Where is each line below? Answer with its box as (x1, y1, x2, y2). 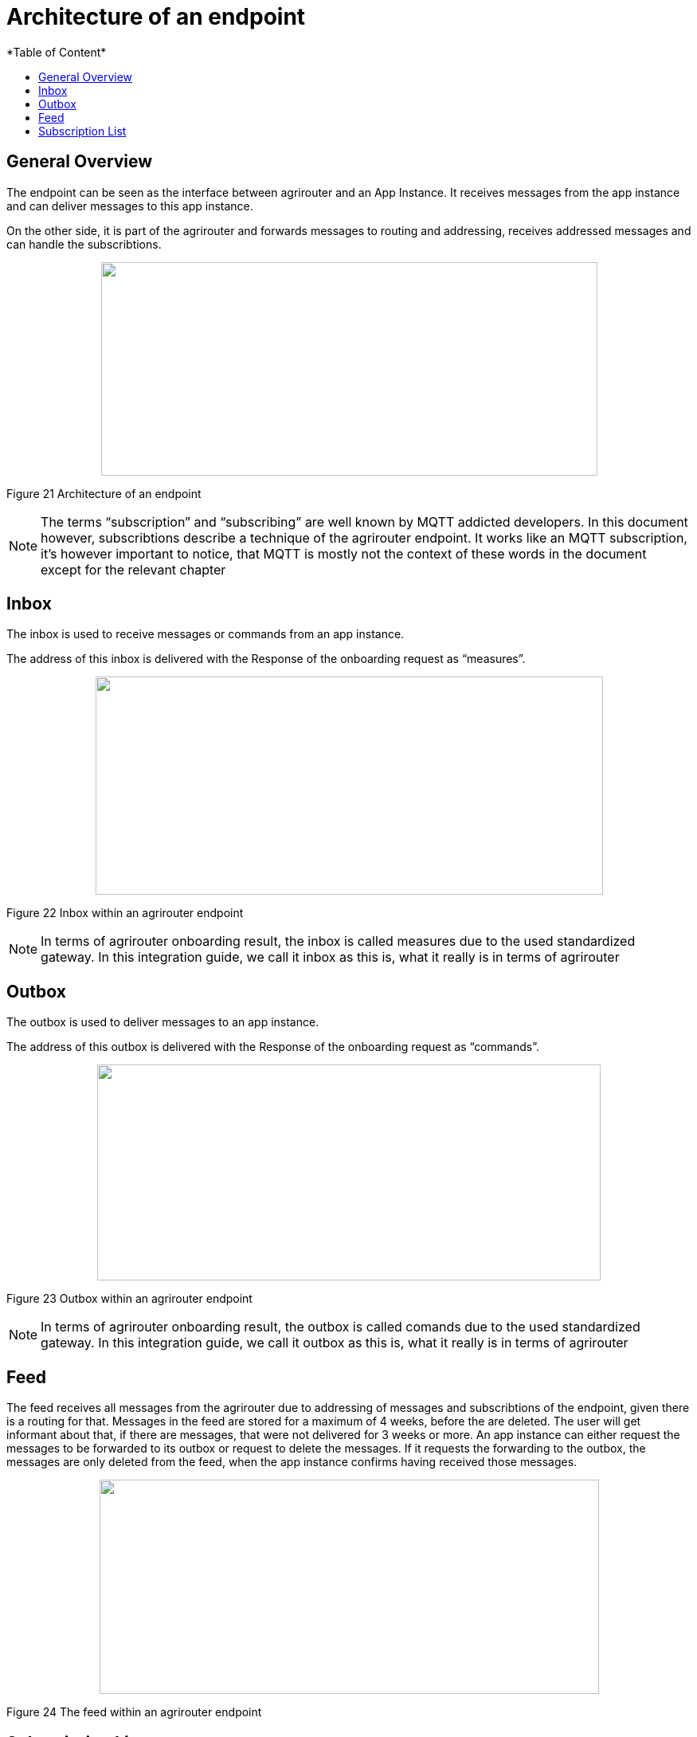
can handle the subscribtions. (6, 237, 162, 251)
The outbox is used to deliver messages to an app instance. (6, 1015, 319, 1029)
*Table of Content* (6, 45, 107, 59)
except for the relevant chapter (41, 561, 226, 578)
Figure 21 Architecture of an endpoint (6, 486, 202, 500)
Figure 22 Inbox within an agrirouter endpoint (6, 906, 244, 920)
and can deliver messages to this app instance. (6, 198, 253, 213)
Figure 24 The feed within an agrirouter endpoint (6, 1705, 262, 1719)
